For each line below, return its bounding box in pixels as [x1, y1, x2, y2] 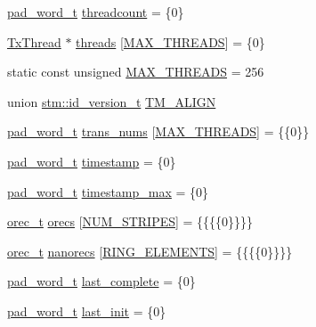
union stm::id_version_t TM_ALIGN [7, 92, 216, 110]
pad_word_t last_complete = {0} [7, 272, 196, 290]
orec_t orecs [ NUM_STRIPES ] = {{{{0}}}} [7, 212, 254, 231]
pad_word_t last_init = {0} [7, 301, 166, 320]
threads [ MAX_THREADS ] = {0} [76, 32, 265, 51]
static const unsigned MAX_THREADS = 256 [7, 62, 264, 81]
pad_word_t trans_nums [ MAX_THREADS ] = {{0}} [7, 122, 310, 141]
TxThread [7, 32, 61, 51]
